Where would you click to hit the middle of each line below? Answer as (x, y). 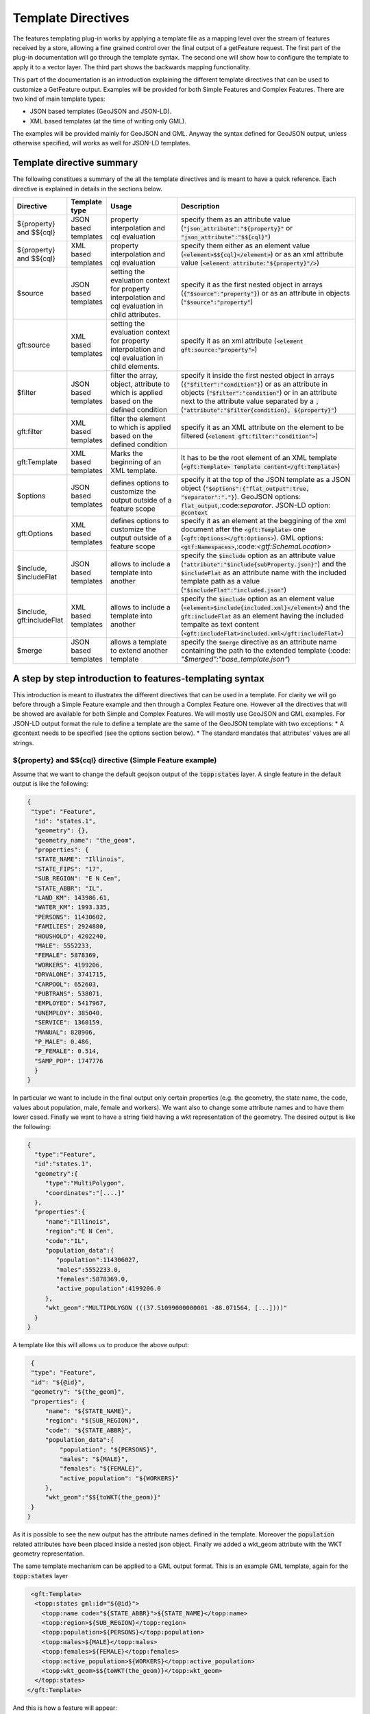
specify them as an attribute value (236, 219)
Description (200, 206)
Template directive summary (75, 163)
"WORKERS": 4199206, (69, 965)
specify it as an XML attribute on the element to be (262, 427)
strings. (23, 743)
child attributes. (136, 315)
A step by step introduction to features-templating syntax (139, 678)
